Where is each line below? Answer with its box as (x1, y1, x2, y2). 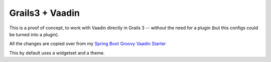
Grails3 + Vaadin (9, 7, 80, 18)
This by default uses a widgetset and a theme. (9, 50, 105, 56)
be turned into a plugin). (9, 31, 59, 37)
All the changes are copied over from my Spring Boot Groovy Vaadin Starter (9, 41, 166, 47)
